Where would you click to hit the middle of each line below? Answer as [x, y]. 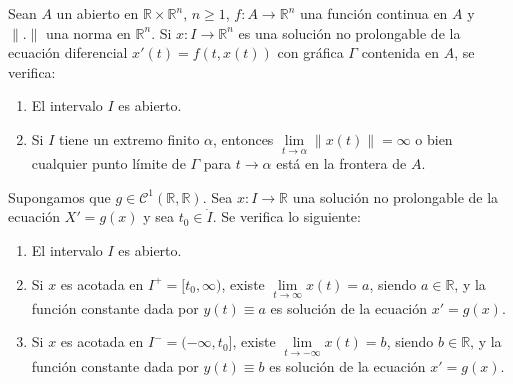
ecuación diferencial [68, 52]
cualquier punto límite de [108, 163]
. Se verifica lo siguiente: [286, 216]
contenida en [400, 52]
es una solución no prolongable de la [349, 32]
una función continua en [373, 13]
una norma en [88, 32]
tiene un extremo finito [129, 138]
